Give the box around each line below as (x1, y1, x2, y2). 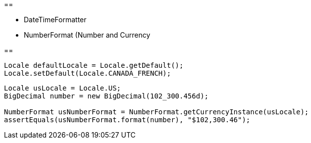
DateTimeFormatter (24, 15, 87, 24)
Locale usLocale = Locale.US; (4, 84, 121, 92)
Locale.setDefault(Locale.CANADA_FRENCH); (4, 69, 171, 77)
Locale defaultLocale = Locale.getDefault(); (4, 61, 184, 69)
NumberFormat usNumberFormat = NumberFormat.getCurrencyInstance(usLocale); (4, 108, 309, 116)
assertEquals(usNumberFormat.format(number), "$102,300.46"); (4, 116, 251, 124)
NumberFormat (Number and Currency (24, 31, 151, 39)
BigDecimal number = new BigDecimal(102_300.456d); (4, 92, 209, 100)
